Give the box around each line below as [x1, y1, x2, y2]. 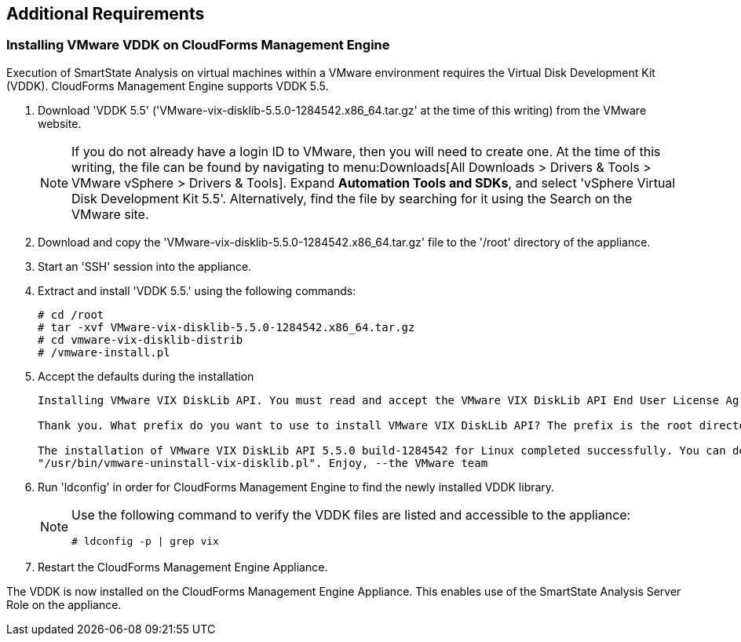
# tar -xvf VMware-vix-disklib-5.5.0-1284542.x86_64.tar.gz [38, 320, 415, 334]
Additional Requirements [6, 4, 205, 24]
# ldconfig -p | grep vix [71, 534, 219, 547]
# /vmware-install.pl [38, 345, 170, 359]
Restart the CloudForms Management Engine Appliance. [38, 560, 328, 574]
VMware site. [71, 206, 149, 222]
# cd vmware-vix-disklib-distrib [38, 333, 243, 346]
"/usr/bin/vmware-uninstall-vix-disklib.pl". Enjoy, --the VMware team [38, 456, 488, 469]
